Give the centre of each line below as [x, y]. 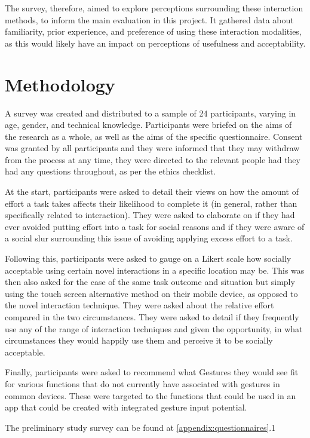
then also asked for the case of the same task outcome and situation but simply [150, 282]
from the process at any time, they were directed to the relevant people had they [153, 159]
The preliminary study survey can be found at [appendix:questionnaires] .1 [140, 427]
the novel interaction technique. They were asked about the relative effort [139, 305]
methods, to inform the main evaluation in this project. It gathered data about [149, 19]
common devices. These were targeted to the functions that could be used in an [151, 395]
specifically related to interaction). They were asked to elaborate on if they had [150, 215]
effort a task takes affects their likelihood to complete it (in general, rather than [151, 203]
